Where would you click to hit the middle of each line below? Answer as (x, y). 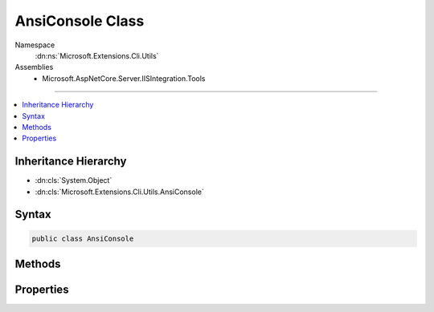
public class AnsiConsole (83, 238)
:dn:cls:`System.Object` (74, 180)
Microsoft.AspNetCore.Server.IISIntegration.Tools (124, 78)
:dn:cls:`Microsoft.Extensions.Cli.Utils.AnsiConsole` (119, 192)
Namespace (35, 45)
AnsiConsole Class (80, 21)
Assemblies (34, 67)
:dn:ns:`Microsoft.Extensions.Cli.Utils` (97, 55)
